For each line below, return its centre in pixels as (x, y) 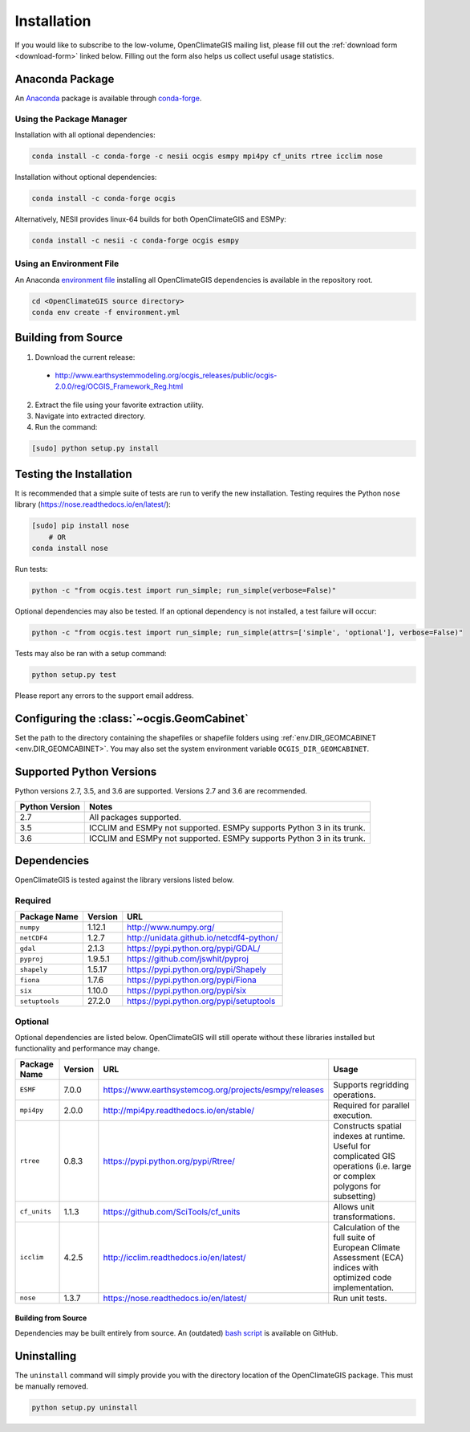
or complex (355, 1176)
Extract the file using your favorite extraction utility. (120, 405)
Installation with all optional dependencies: (85, 135)
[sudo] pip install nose (81, 526)
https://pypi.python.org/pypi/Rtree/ (169, 1161)
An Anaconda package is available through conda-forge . (108, 98)
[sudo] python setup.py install (95, 449)
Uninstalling (46, 1356)
